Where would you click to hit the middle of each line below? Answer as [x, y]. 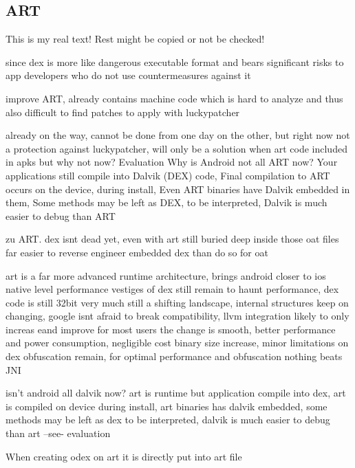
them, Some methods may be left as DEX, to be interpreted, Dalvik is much [166, 202]
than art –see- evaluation [58, 433]
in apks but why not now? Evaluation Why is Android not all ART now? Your [172, 162]
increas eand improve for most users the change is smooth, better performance [171, 329]
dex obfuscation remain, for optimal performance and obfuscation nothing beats [174, 356]
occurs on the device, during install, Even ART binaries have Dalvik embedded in [178, 189]
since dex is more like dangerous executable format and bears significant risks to [175, 62]
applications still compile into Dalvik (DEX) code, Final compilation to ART [168, 175]
